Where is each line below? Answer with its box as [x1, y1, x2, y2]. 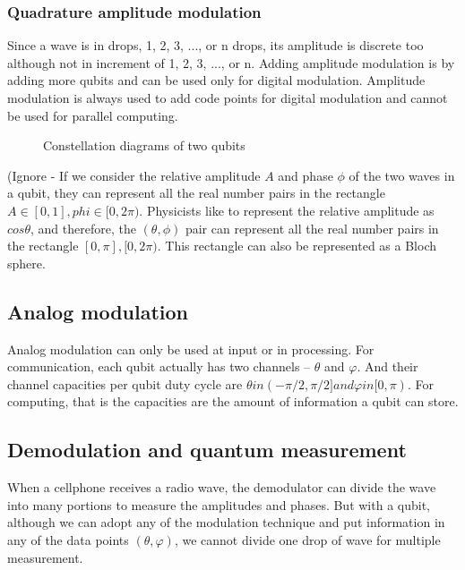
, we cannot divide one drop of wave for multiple [174, 530, 441, 549]
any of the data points [7, 530, 129, 549]
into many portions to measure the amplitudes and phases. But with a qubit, [7, 495, 431, 514]
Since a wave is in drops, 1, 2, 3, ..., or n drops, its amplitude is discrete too [7, 36, 424, 55]
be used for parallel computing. [7, 106, 178, 124]
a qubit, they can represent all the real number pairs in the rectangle [7, 183, 385, 202]
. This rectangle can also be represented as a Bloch [157, 236, 437, 255]
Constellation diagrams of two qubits [43, 136, 245, 155]
